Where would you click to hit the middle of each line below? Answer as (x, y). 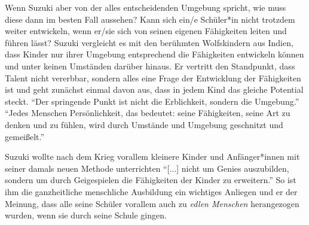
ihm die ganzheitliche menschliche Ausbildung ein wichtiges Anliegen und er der (151, 191)
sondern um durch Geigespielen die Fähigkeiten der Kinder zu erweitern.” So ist (151, 180)
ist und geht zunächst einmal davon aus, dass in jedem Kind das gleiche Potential (154, 89)
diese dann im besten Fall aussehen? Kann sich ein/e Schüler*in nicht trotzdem (150, 19)
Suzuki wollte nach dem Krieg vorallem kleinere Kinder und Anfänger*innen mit (152, 156)
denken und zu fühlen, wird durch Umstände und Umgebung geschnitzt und (144, 124)
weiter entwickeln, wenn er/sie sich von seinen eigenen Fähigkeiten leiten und (146, 31)
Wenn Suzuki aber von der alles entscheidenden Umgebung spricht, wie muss (146, 7)
